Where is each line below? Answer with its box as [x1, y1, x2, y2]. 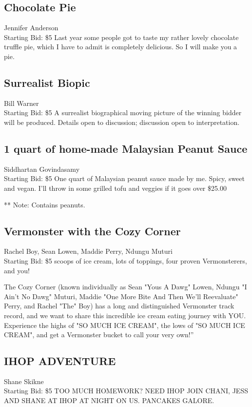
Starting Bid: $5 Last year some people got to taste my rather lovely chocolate [4, 32, 239, 42]
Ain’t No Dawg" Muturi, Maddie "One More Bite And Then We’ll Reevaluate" [4, 291, 238, 301]
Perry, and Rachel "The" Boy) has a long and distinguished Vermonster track [4, 301, 234, 311]
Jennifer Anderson [4, 22, 58, 33]
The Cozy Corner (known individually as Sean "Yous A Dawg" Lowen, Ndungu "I [4, 282, 247, 292]
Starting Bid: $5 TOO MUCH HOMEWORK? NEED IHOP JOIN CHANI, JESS [4, 386, 248, 396]
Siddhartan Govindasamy [4, 163, 80, 174]
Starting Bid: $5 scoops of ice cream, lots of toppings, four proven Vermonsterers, [4, 255, 247, 265]
